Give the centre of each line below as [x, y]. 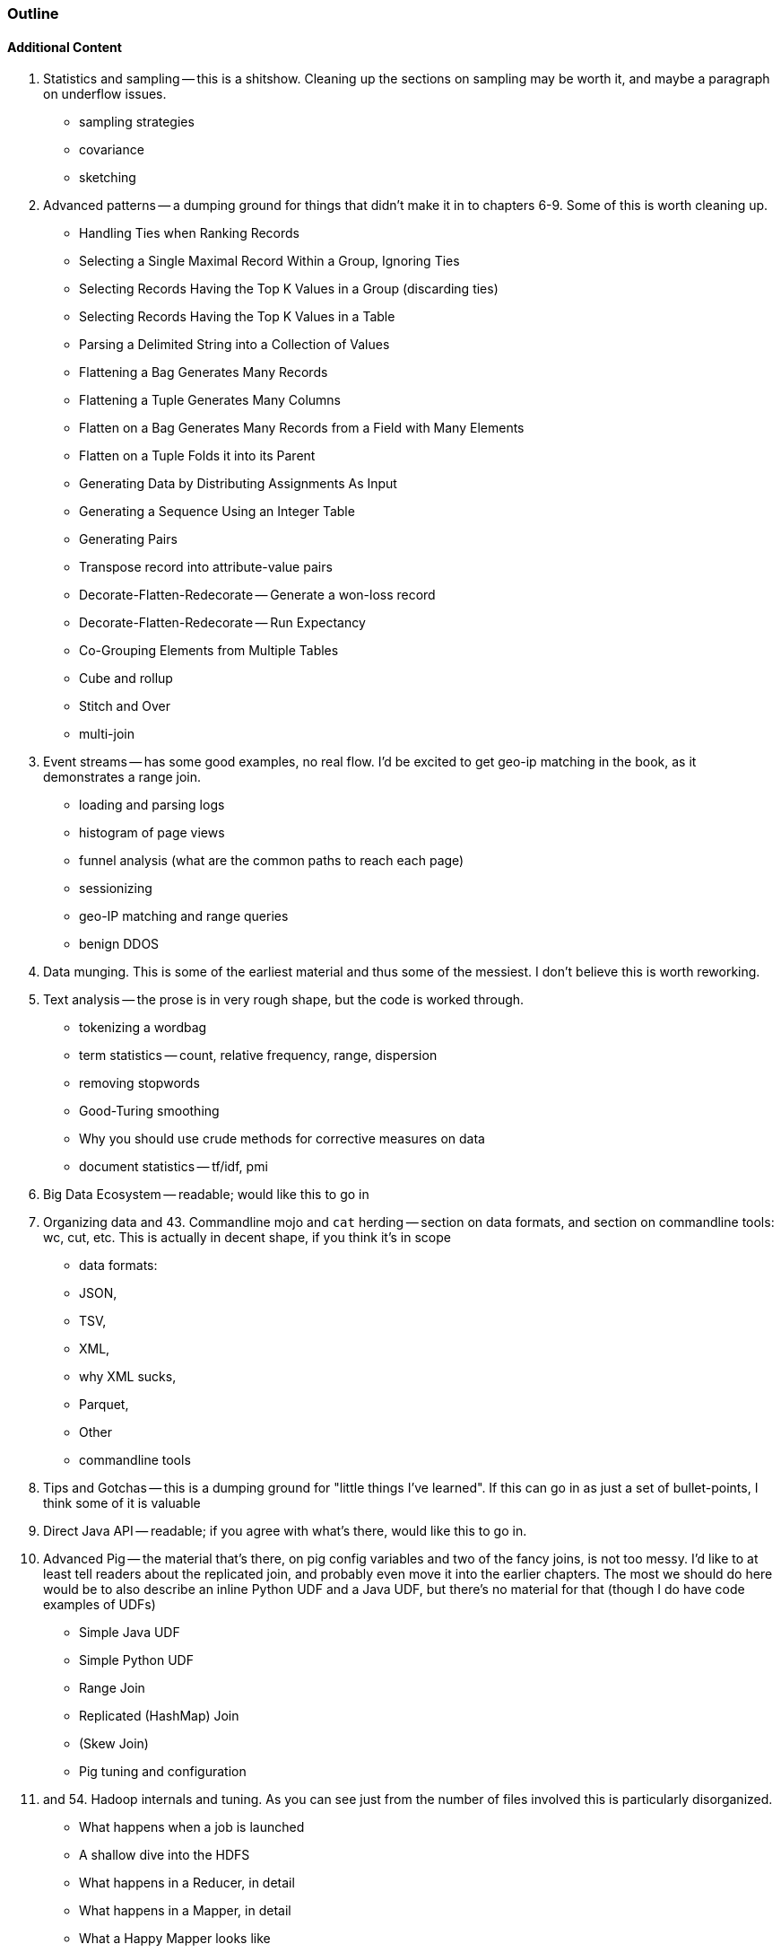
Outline [33, 13]
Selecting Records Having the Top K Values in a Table [237, 317]
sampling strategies [137, 122]
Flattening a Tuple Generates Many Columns [210, 400]
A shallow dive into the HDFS [165, 1855]
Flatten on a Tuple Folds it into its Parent [197, 456]
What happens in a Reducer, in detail [187, 1883]
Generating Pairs [128, 539]
